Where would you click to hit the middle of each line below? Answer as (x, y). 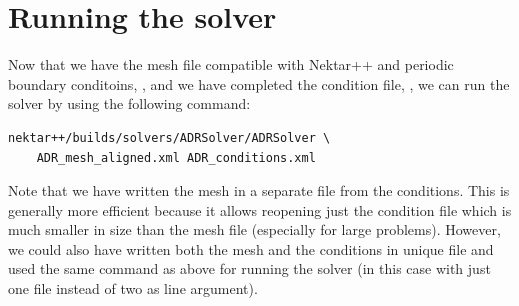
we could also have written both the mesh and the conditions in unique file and (251, 248)
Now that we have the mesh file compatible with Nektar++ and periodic (231, 64)
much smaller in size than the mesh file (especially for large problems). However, (254, 229)
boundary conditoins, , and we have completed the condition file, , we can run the (259, 83)
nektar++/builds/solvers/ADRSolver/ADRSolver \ (169, 137)
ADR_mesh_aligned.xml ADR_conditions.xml (176, 157)
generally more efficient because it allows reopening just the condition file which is (260, 209)
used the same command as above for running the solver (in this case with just (249, 268)
